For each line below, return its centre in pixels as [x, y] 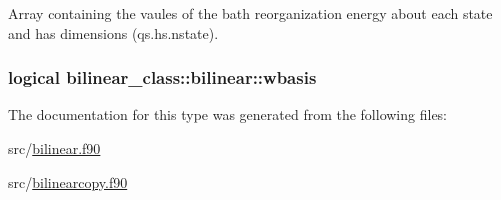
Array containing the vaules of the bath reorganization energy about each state [250, 13]
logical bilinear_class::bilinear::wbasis [162, 77]
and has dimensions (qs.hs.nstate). [113, 32]
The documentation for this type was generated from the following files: [228, 114]
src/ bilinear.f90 [54, 148]
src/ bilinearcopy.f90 [68, 181]
